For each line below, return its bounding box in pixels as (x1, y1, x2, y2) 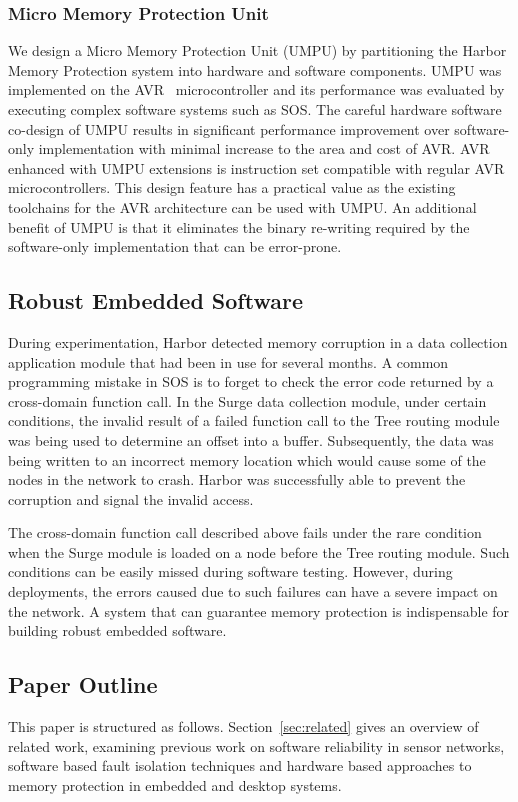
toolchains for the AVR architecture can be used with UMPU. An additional (8, 196, 477, 217)
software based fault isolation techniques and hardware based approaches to (8, 755, 472, 776)
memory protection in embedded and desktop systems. (8, 774, 342, 795)
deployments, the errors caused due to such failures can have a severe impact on (8, 581, 498, 602)
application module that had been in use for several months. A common (8, 351, 449, 372)
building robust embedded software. (8, 620, 227, 641)
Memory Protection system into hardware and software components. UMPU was (8, 59, 502, 80)
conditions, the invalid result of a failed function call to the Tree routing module (8, 410, 500, 431)
